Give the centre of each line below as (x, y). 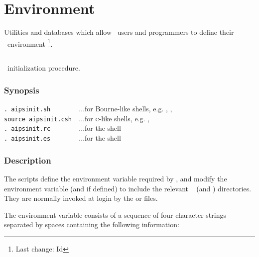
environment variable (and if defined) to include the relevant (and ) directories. (128, 188)
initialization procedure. (44, 68)
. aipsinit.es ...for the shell (63, 138)
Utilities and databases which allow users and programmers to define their (119, 32)
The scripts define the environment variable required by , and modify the (116, 179)
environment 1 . (30, 43)
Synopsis (22, 90)
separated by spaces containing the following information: (92, 224)
